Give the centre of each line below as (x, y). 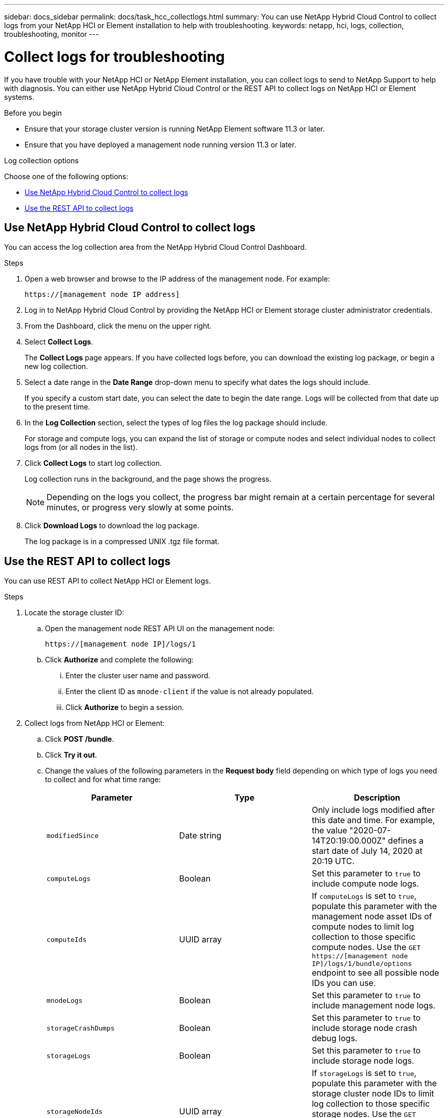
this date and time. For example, (373, 820)
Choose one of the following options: (66, 176)
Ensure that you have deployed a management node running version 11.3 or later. (161, 144)
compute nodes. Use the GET (366, 947)
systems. (19, 97)
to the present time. (58, 407)
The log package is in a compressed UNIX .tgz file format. (122, 542)
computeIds (67, 939)
